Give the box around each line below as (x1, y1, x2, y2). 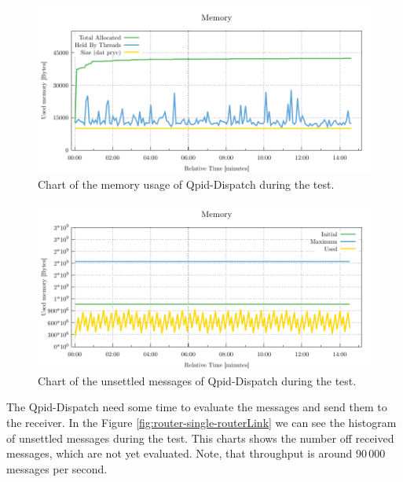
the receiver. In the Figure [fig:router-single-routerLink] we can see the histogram (6, 414, 397, 430)
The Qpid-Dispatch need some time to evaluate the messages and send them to (6, 399, 387, 415)
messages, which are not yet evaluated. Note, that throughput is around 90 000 (6, 445, 386, 462)
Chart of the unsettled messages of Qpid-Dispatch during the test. (38, 372, 357, 388)
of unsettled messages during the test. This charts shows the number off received (6, 429, 394, 446)
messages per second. (6, 460, 108, 476)
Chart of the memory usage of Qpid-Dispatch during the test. (38, 175, 335, 192)
